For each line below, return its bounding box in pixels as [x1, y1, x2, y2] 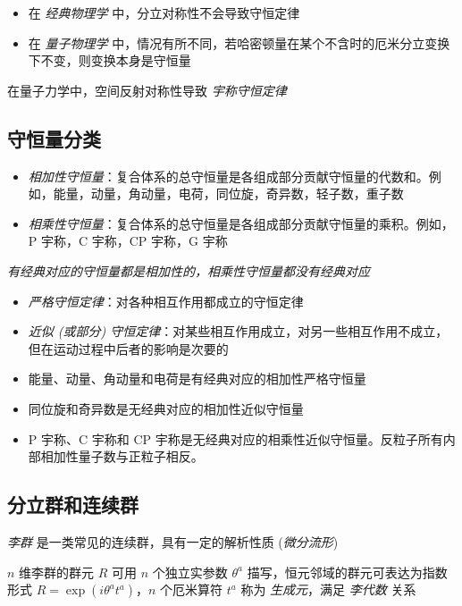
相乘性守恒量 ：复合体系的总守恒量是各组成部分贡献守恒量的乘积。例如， [28, 214, 454, 232]
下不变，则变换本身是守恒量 [28, 51, 191, 70]
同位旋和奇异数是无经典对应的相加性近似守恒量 [28, 399, 304, 417]
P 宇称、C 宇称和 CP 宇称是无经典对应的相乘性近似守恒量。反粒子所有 [28, 429, 443, 448]
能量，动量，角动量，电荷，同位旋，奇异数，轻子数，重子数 [53, 184, 404, 203]
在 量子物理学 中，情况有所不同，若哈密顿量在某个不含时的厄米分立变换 [28, 33, 450, 52]
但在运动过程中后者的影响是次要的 [28, 339, 229, 358]
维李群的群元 [19, 562, 95, 581]
